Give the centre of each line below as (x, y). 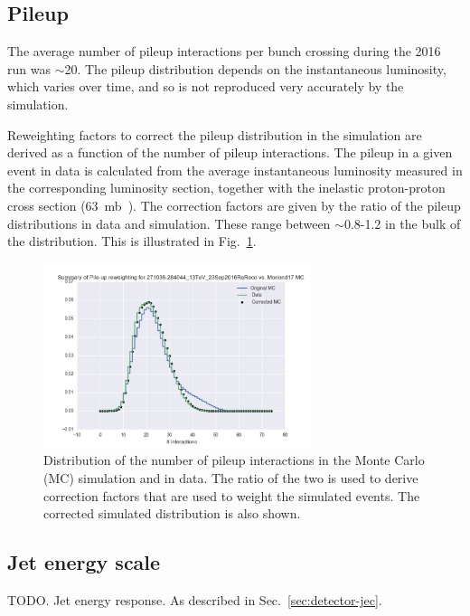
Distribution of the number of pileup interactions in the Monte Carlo (234, 460)
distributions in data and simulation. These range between (169, 223)
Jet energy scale (84, 562)
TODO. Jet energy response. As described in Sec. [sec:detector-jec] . (195, 599)
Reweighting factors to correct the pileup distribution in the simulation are (215, 134)
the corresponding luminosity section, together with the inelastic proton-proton (226, 188)
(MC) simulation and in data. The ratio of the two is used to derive (231, 477)
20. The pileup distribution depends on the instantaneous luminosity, (255, 68)
